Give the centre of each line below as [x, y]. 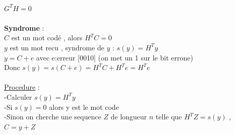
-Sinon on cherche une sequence [53, 117]
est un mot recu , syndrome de [57, 47]
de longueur [129, 117]
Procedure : [22, 87]
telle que [169, 117]
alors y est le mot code [84, 107]
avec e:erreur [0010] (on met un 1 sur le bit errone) [114, 57]
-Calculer [18, 96]
